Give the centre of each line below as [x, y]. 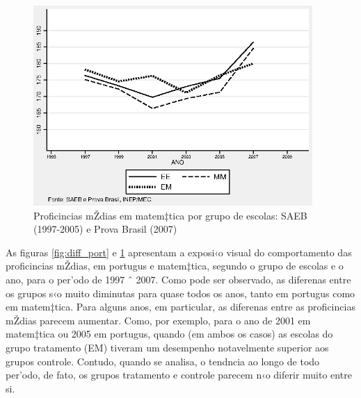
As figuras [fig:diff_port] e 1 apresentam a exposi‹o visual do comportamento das [179, 252]
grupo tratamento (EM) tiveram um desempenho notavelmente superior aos [167, 347]
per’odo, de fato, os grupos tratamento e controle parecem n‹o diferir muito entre [179, 375]
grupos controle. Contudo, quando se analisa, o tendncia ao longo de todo [163, 361]
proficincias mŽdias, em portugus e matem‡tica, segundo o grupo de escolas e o [175, 266]
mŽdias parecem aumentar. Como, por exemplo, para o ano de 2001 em [158, 320]
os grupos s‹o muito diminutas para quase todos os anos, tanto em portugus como [180, 293]
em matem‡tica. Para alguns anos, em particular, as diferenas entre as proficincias [180, 307]
